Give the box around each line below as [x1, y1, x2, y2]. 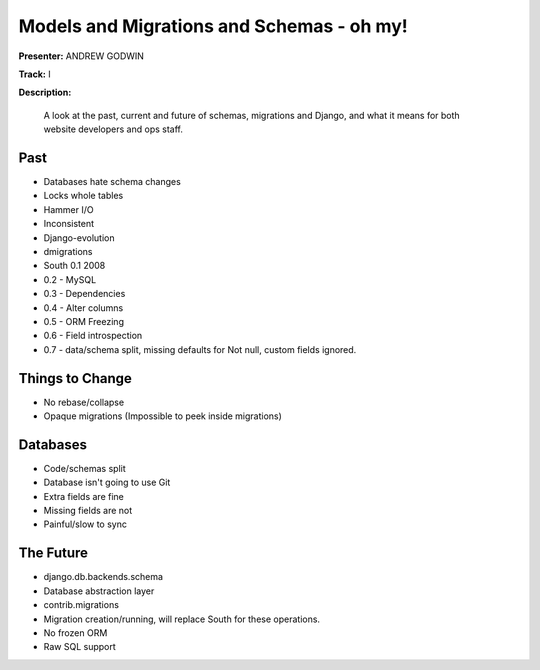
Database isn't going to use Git [43, 476, 171, 489]
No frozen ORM [43, 626, 108, 639]
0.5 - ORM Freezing [43, 315, 125, 327]
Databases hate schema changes [43, 176, 182, 188]
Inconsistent [43, 218, 95, 230]
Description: [18, 86, 72, 99]
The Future [18, 545, 89, 562]
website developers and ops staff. [43, 123, 184, 135]
